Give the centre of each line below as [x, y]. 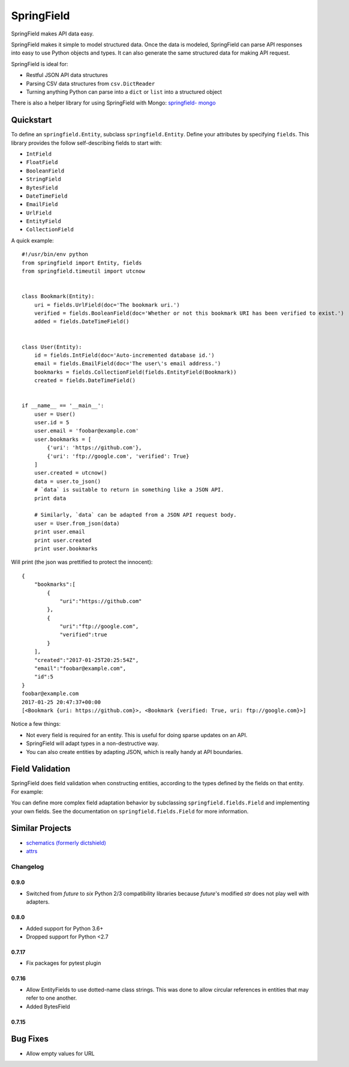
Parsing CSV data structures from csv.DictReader [91, 84]
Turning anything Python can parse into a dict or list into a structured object [124, 92]
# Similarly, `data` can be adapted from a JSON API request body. [135, 515]
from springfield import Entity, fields [82, 263]
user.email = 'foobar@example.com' [86, 431]
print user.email [59, 532]
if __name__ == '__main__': [63, 406]
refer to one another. [52, 998]
